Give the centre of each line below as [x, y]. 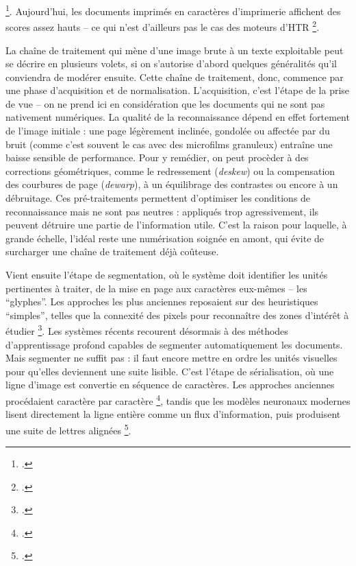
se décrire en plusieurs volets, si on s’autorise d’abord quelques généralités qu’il [171, 63]
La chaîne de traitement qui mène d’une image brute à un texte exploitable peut [175, 50]
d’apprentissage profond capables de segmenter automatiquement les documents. [174, 344]
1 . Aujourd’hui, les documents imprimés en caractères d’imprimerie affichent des [173, 10]
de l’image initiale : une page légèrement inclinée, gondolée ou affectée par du [168, 131]
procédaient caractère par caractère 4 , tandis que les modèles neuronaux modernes [178, 400]
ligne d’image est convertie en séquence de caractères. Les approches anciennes [170, 385]
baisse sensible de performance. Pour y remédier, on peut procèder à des [157, 157]
